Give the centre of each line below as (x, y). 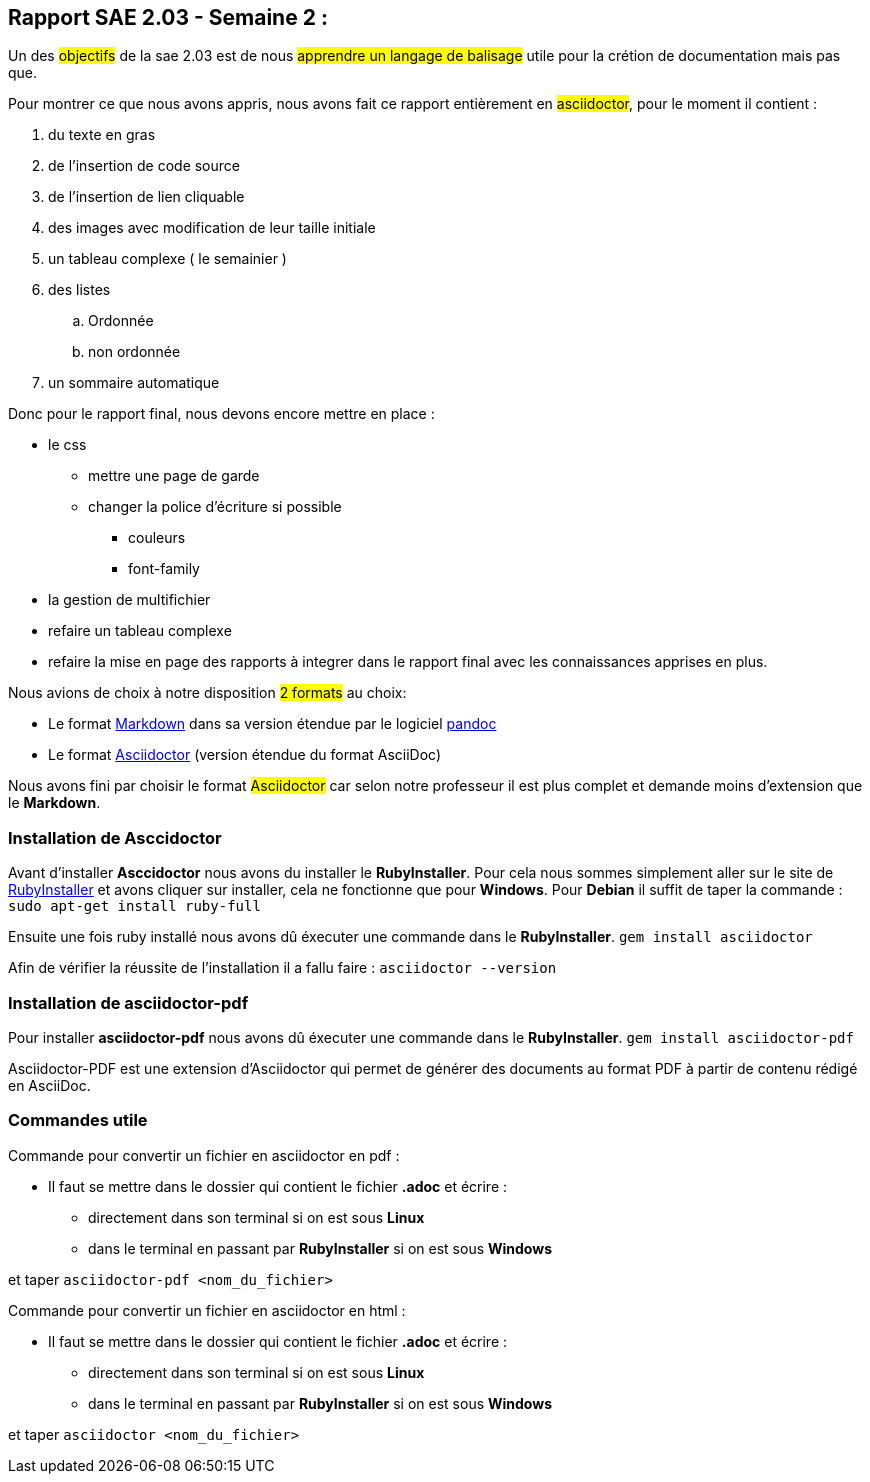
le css (67, 445)
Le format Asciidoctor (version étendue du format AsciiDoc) (245, 755)
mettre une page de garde (174, 476)
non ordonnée (134, 352)
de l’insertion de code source (144, 166)
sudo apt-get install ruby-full (134, 906)
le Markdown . (54, 803)
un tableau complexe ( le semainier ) (167, 259)
